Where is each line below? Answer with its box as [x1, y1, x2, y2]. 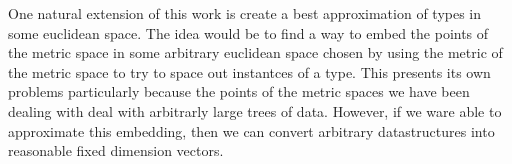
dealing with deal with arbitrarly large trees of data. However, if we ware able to [8, 100, 502, 121]
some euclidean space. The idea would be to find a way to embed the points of [8, 22, 489, 43]
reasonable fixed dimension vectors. [8, 140, 224, 161]
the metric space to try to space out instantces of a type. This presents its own [8, 61, 491, 82]
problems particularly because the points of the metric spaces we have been [8, 81, 470, 102]
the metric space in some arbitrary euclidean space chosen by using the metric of [8, 42, 503, 63]
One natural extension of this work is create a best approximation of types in [8, 3, 482, 23]
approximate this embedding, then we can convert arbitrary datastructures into [8, 120, 495, 141]
